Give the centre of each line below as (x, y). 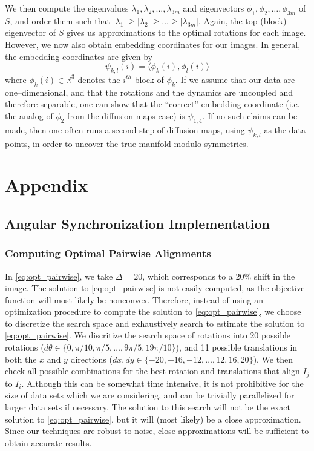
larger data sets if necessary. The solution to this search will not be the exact (148, 407)
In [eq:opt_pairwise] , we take (59, 276)
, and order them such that (60, 20)
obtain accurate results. (48, 442)
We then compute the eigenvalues (67, 8)
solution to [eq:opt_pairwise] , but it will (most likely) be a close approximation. (153, 419)
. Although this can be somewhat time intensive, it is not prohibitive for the (162, 383)
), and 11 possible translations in (237, 347)
